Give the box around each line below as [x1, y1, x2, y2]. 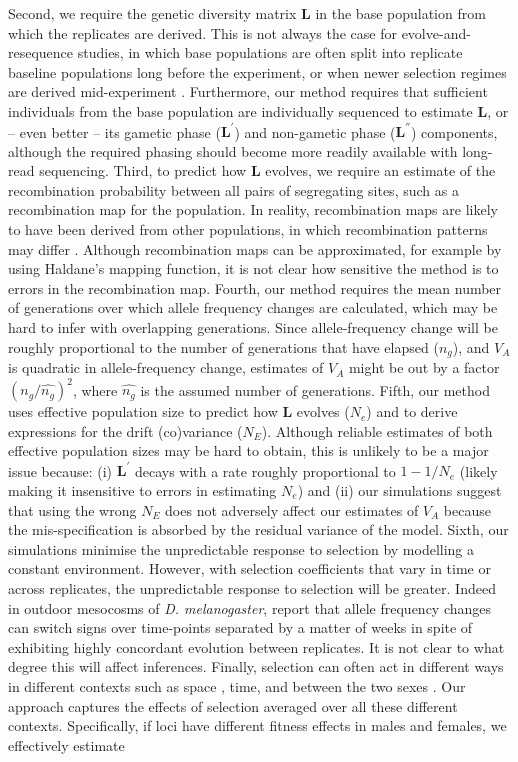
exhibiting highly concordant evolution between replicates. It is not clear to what [8, 636, 505, 657]
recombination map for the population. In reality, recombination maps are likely [8, 199, 498, 220]
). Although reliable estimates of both [261, 420, 493, 441]
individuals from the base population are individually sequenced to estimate [8, 100, 473, 121]
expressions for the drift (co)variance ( [8, 420, 243, 441]
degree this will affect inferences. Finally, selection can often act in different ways [8, 656, 504, 677]
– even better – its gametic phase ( [8, 121, 221, 142]
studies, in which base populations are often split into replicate [77, 42, 463, 63]
